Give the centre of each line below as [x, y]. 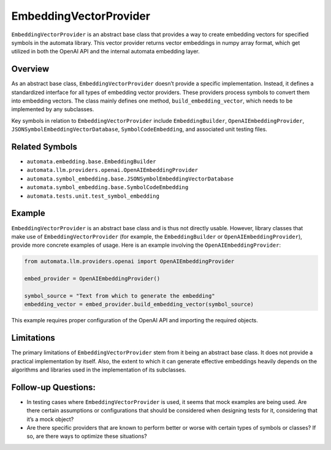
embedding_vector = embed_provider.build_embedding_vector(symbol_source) [139, 305]
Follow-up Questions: [54, 387]
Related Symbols [44, 147]
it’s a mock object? [50, 419]
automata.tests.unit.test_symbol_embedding [93, 196]
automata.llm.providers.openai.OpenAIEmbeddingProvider [112, 170]
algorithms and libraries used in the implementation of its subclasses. [99, 370]
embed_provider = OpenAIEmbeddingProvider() [92, 279]
